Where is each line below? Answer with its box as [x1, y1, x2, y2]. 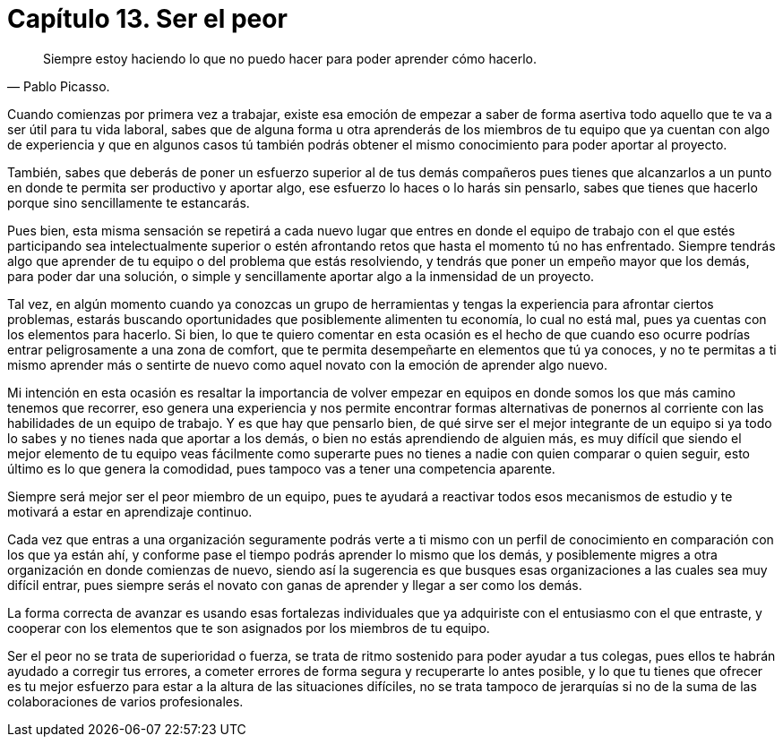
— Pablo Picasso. [7, 78, 110, 94]
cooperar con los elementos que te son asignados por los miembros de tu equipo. [7, 620, 490, 636]
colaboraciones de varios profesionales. [7, 693, 244, 709]
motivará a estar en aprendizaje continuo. [7, 503, 253, 519]
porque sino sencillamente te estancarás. [7, 194, 250, 210]
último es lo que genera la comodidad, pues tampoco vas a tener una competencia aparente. [7, 460, 555, 476]
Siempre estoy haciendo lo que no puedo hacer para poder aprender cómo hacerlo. [43, 50, 537, 66]
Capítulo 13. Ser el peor [7, 4, 288, 34]
